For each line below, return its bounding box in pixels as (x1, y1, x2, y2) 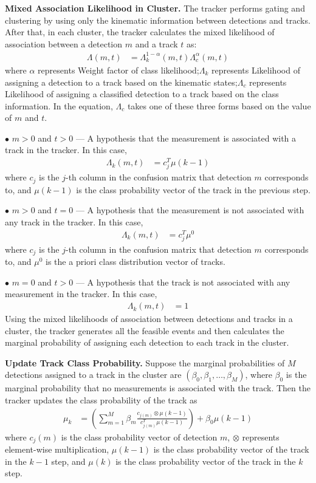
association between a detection (5, 37, 123, 50)
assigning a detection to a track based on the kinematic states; (5, 75, 238, 88)
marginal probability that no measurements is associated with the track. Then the (5, 382, 311, 394)
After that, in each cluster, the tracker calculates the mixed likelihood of (5, 26, 275, 38)
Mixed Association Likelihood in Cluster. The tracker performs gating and (5, 2, 305, 14)
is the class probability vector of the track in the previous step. (76, 183, 311, 196)
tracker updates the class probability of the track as (5, 394, 197, 406)
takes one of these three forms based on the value (127, 99, 311, 112)
